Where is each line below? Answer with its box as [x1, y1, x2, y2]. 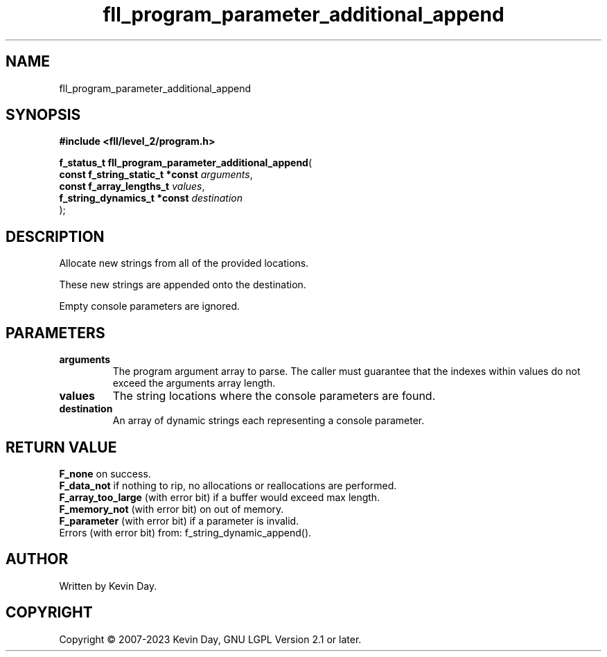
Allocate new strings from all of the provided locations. [59, 257, 309, 270]
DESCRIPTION [6, 227, 105, 245]
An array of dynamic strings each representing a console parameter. [112, 414, 425, 427]
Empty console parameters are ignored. [59, 300, 240, 313]
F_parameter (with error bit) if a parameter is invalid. [59, 514, 299, 527]
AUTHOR [6, 550, 69, 568]
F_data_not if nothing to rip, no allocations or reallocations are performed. [59, 479, 397, 491]
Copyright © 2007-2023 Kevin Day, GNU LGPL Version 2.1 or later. [59, 633, 362, 645]
